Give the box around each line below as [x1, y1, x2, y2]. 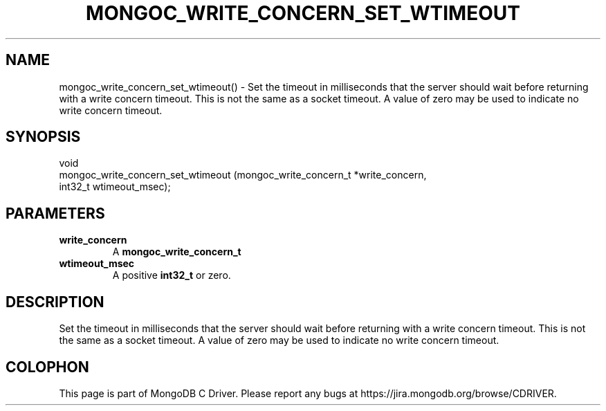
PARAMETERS [6, 204, 105, 222]
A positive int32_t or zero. [112, 269, 231, 282]
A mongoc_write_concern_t [112, 246, 241, 258]
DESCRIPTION [6, 293, 104, 311]
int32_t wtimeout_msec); [59, 181, 171, 193]
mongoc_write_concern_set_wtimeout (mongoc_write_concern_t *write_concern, [59, 169, 427, 181]
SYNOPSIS [6, 128, 81, 146]
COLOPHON [6, 358, 89, 376]
